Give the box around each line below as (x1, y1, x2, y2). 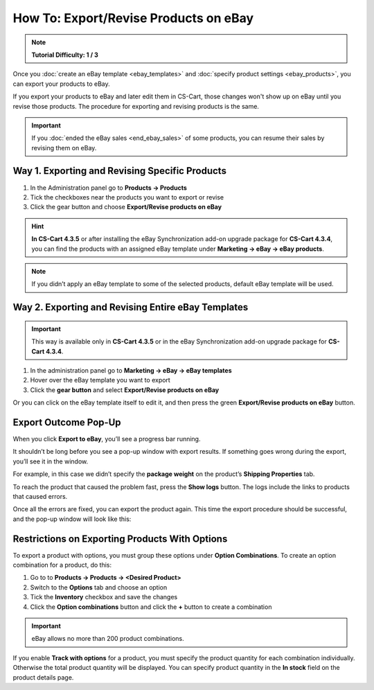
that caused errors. (12, 492, 68, 500)
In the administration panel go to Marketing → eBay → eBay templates (30, 366, 232, 374)
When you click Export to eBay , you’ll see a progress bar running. (12, 434, 201, 443)
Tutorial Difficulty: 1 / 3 (31, 51, 98, 59)
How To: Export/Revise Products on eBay (12, 10, 254, 26)
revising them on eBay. (31, 143, 97, 152)
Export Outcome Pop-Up (12, 416, 121, 428)
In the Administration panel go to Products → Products (30, 184, 187, 192)
